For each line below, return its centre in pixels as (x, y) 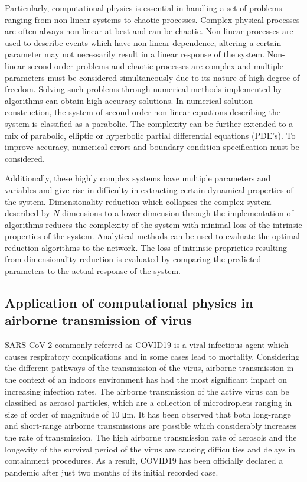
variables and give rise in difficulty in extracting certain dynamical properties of (149, 189)
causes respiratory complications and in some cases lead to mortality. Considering (152, 356)
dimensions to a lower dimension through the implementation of (178, 213)
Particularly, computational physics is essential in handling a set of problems (143, 8)
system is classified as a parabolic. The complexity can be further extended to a (149, 123)
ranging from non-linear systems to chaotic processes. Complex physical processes (152, 19)
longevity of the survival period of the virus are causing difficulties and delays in (150, 449)
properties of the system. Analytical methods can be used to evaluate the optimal (152, 236)
